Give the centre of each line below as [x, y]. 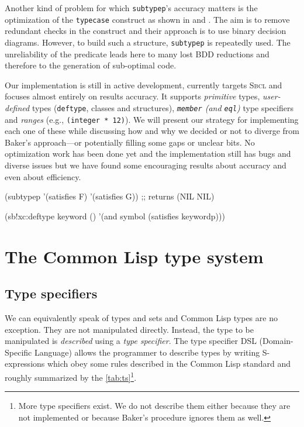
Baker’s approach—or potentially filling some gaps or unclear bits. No [130, 142]
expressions [25, 364]
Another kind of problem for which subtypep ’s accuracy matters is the [131, 8]
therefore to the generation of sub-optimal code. [91, 65]
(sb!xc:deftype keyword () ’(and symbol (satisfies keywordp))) [115, 216]
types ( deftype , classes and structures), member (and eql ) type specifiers [163, 107]
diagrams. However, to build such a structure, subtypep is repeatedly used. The [148, 42]
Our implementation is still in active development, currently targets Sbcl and [144, 85]
